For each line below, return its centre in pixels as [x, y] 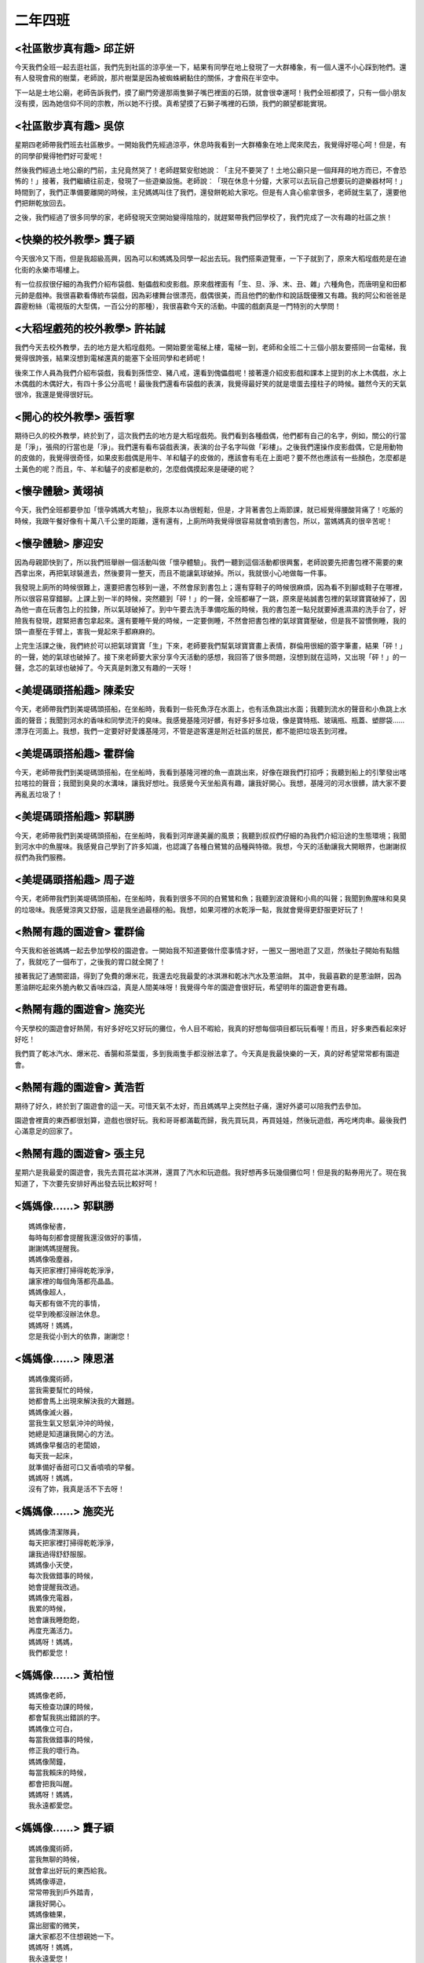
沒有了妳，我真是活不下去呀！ [77, 1489]
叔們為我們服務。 [42, 857]
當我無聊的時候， [56, 1860]
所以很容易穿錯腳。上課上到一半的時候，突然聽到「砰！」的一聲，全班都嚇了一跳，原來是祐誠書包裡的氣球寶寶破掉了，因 [210, 598]
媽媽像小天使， [53, 1565]
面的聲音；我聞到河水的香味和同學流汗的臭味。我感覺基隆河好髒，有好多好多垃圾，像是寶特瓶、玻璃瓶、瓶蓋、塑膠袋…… [210, 720]
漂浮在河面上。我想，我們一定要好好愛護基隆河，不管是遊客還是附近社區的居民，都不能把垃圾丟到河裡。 [183, 731]
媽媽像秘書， [49, 1226]
